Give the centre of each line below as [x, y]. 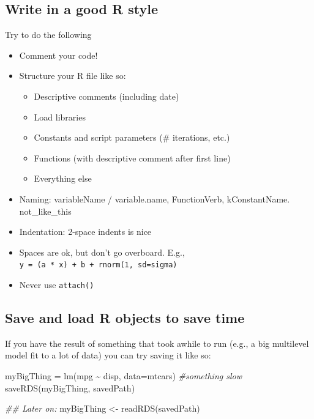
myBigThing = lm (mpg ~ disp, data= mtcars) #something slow [123, 376]
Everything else [63, 178]
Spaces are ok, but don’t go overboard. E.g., [102, 252]
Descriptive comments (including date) [107, 96]
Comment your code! [58, 55]
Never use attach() [57, 284]
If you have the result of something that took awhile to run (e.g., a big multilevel [157, 343]
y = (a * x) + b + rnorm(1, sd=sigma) [98, 265]
